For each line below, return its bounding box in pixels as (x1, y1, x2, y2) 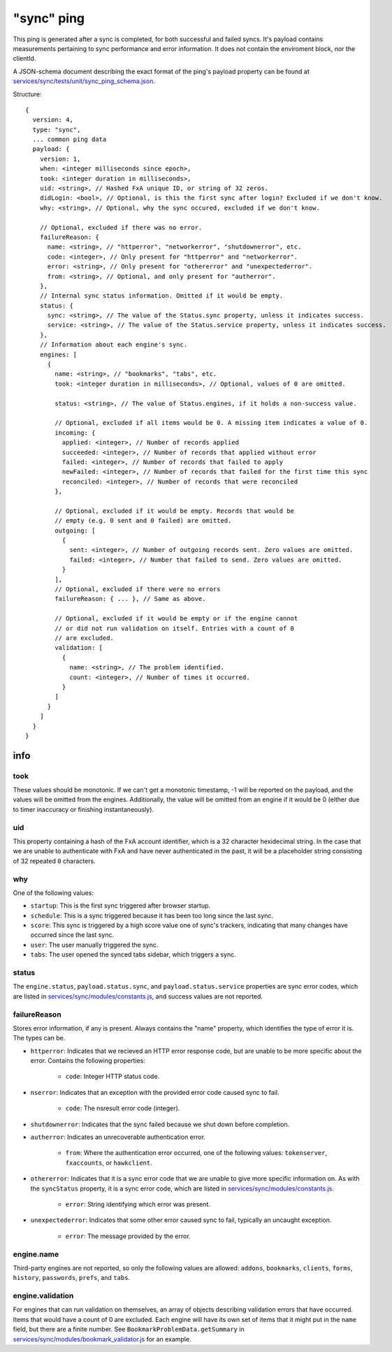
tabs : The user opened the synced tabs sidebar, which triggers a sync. (30, 950, 237, 959)
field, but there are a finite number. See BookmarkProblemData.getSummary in (13, 1325, 245, 1334)
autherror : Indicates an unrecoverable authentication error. (30, 1133, 206, 1142)
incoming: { (55, 428, 96, 437)
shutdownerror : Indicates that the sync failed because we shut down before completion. (30, 1120, 290, 1128)
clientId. (13, 54, 36, 63)
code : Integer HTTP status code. (65, 1073, 160, 1081)
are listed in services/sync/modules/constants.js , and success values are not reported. (13, 992, 263, 1001)
